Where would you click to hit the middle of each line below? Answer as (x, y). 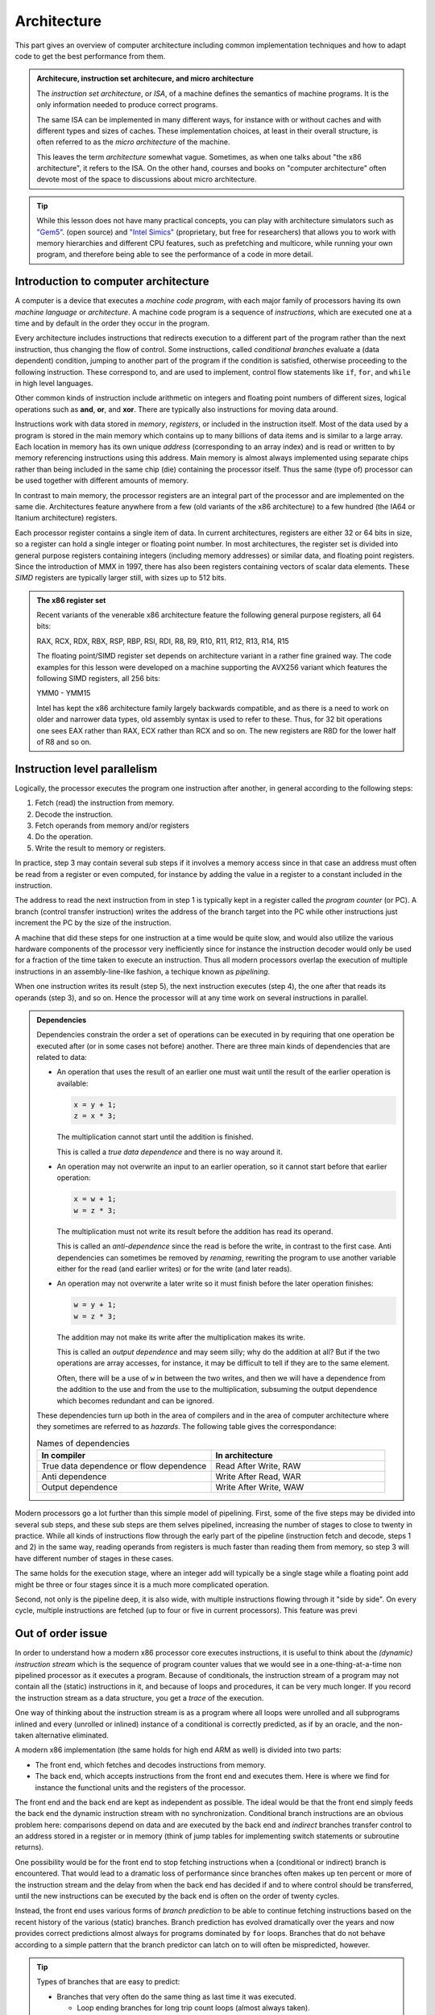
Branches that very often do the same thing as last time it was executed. (177, 1996)
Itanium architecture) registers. (66, 518)
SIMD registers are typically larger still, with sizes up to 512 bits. (121, 578)
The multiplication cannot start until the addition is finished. (155, 1137)
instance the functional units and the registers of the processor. (140, 1787)
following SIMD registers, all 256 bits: (98, 679)
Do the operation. (64, 837)
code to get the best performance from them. (90, 56)
